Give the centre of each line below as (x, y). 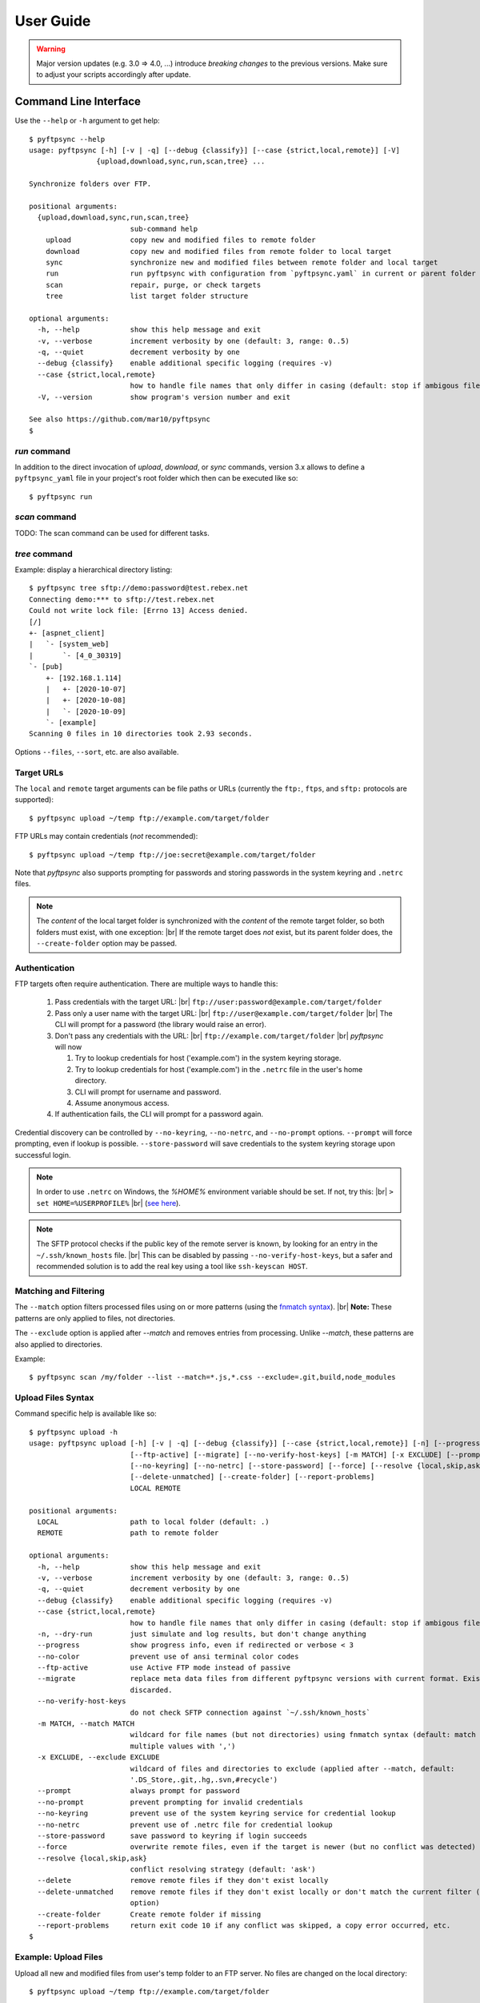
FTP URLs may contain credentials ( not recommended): (106, 836)
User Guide (53, 21)
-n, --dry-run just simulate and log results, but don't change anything (202, 1634)
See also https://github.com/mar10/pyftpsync (120, 419)
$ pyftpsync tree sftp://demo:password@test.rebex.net (139, 588)
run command (43, 451)
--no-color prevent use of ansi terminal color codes (168, 1656)
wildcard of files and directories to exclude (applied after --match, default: (292, 1768)
